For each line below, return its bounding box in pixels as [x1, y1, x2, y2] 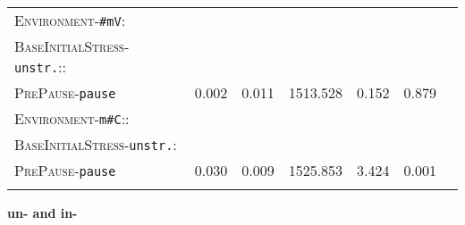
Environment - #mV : [14, 10, 126, 30]
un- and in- [7, 204, 78, 221]
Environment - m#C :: [14, 108, 130, 129]
